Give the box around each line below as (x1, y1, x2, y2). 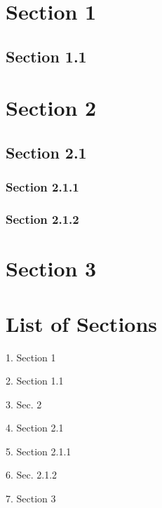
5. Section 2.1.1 (6, 443, 72, 458)
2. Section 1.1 (6, 373, 64, 388)
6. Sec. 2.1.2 (6, 467, 58, 482)
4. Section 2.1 (6, 420, 64, 435)
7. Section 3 (6, 491, 56, 506)
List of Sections (6, 309, 158, 337)
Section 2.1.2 (6, 210, 79, 228)
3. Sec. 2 (6, 396, 42, 411)
